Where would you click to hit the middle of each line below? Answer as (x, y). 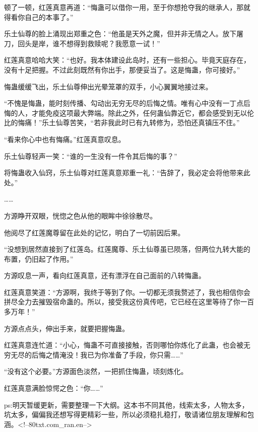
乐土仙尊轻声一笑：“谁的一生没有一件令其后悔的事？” (91, 156)
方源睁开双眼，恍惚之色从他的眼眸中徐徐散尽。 (80, 215)
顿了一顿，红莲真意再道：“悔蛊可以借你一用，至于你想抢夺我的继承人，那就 (127, 7)
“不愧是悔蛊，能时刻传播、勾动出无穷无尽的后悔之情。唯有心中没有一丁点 (124, 103)
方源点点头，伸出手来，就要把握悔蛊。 (66, 328)
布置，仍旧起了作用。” (39, 258)
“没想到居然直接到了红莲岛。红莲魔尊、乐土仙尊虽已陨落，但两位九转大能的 (127, 249)
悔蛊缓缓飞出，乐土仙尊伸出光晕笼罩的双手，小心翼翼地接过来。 (108, 86)
